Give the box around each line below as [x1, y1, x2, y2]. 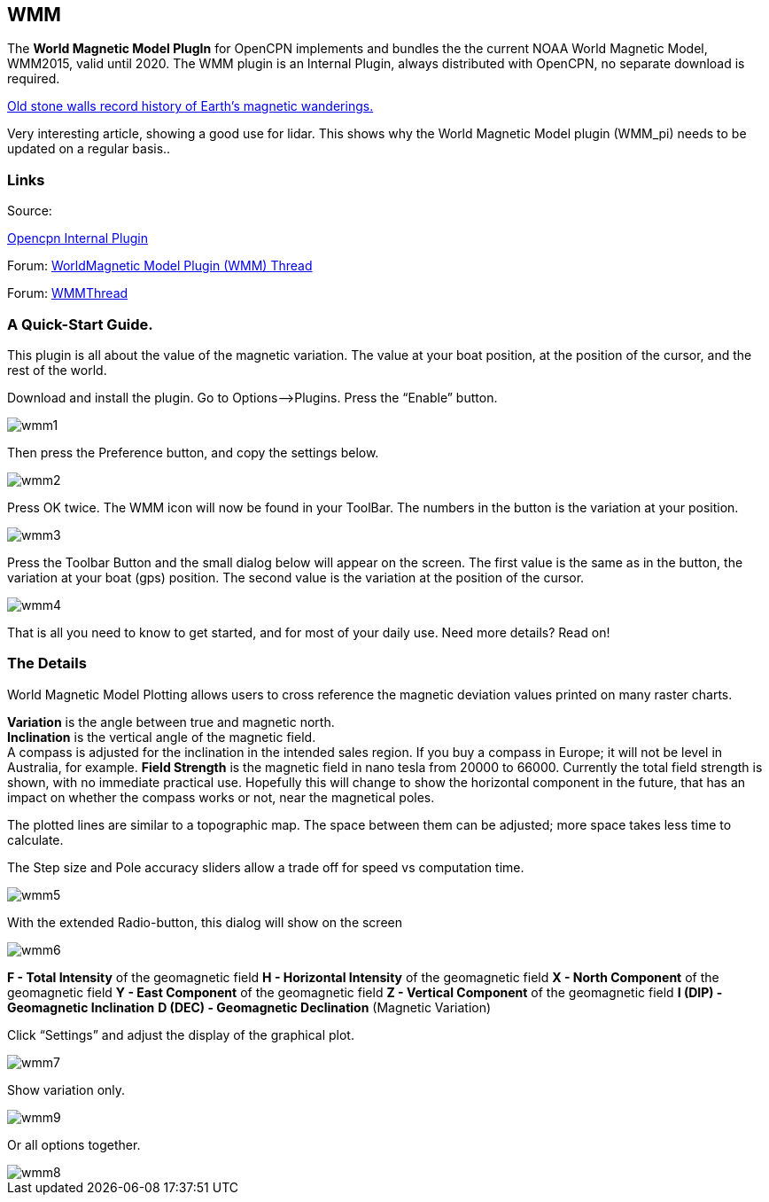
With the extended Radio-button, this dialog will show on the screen [7, 914, 402, 930]
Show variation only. [7, 1081, 126, 1097]
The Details [7, 654, 87, 673]
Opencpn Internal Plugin [7, 230, 148, 246]
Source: [7, 203, 52, 219]
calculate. [7, 831, 64, 847]
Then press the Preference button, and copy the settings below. [7, 444, 379, 460]
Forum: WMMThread [7, 285, 128, 301]
